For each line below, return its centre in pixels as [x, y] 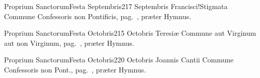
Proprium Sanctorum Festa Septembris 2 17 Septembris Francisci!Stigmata [116, 6]
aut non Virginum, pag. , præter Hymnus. [69, 43]
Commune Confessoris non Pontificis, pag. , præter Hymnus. [98, 16]
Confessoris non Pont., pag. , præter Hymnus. [75, 69]
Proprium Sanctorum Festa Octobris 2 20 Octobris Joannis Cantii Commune [119, 60]
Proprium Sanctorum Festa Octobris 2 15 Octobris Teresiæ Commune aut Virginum [130, 33]
